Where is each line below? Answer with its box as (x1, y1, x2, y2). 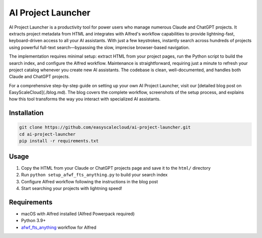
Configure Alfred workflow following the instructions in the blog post (21, 178, 158, 184)
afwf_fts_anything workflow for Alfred (21, 224, 97, 230)
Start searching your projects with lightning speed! (21, 185, 122, 191)
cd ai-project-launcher (19, 131, 76, 137)
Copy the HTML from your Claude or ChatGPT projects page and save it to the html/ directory (21, 165, 211, 171)
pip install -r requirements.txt (19, 138, 99, 144)
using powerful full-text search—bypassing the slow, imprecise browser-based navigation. (9, 44, 190, 50)
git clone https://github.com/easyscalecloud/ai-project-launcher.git (19, 125, 191, 130)
